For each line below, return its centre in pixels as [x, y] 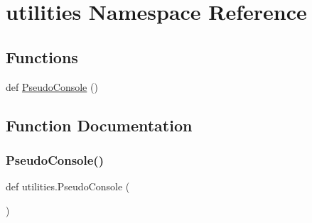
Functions [42, 56]
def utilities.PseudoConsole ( [68, 186]
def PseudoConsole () [52, 86]
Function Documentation [99, 125]
